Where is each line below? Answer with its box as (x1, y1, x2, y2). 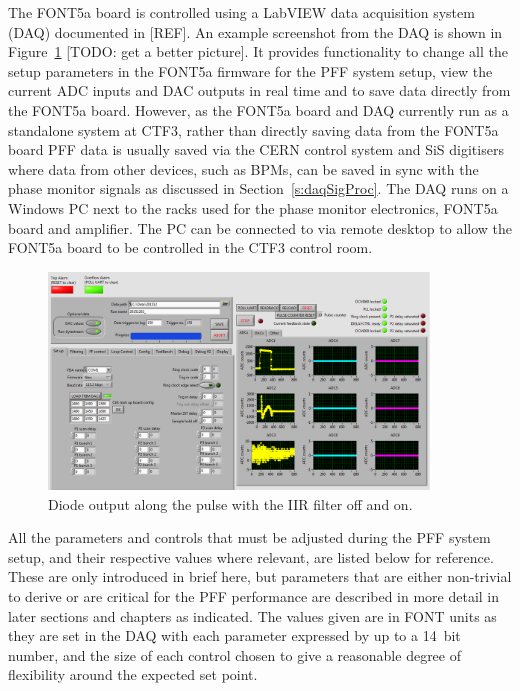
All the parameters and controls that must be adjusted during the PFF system (8, 527, 491, 548)
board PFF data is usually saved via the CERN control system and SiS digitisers (8, 139, 504, 160)
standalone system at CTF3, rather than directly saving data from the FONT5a (8, 119, 499, 140)
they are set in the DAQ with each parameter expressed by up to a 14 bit (8, 625, 461, 646)
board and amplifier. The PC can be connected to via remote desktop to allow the (8, 217, 512, 238)
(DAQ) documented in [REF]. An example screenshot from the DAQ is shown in (8, 21, 503, 42)
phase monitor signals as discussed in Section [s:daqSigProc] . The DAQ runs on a (8, 178, 509, 199)
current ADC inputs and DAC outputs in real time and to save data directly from (8, 80, 511, 101)
